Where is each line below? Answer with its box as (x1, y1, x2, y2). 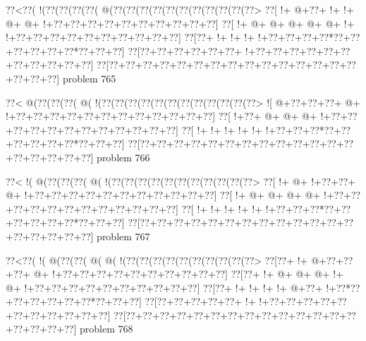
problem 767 (97, 228, 150, 243)
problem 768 (79, 321, 133, 336)
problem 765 (62, 70, 116, 85)
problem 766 (97, 149, 150, 164)
